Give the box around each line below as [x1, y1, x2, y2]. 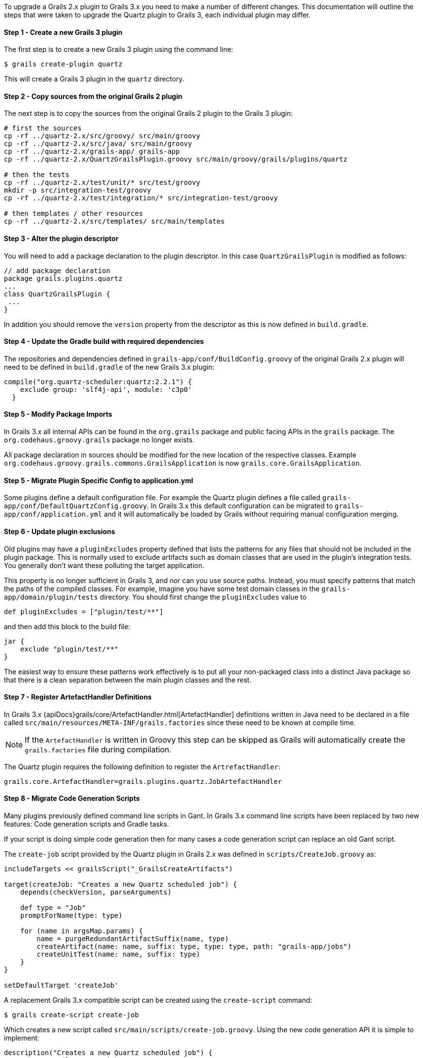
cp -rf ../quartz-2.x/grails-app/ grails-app [4, 147, 180, 156]
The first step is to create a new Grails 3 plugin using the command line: [4, 45, 233, 54]
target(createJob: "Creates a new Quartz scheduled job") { [4, 880, 237, 888]
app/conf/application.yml [4, 510, 102, 519]
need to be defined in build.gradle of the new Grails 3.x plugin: [4, 362, 214, 371]
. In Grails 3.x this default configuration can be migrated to [147, 502, 333, 510]
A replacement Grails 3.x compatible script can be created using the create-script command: [4, 995, 312, 1004]
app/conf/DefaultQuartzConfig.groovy [4, 502, 147, 510]
